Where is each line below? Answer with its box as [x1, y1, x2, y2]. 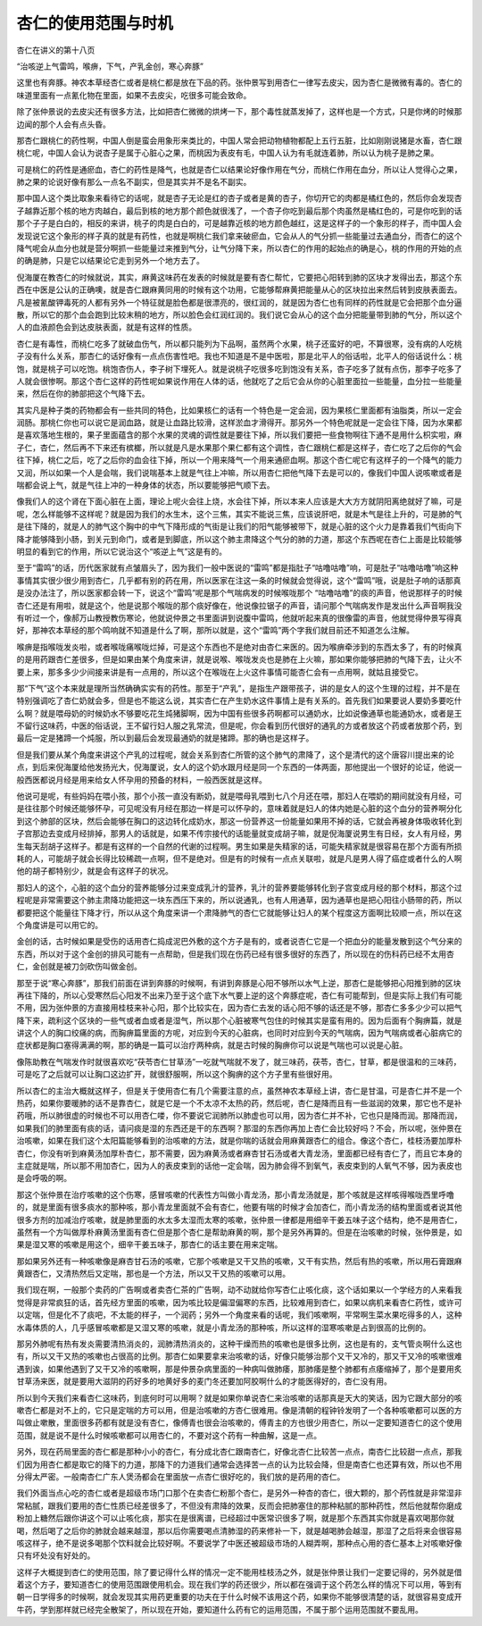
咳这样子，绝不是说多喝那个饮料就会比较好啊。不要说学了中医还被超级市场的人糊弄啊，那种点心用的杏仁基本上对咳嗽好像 [16, 1538, 462, 1548]
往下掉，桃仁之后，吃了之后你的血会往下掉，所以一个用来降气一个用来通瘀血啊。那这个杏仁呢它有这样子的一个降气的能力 [16, 455, 462, 465]
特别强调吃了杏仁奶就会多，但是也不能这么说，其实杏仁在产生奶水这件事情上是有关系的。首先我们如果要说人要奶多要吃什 [16, 695, 462, 706]
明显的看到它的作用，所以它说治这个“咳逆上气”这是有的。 [16, 546, 228, 557]
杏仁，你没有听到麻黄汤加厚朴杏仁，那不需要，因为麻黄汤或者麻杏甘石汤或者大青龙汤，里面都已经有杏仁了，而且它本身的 [16, 1148, 462, 1159]
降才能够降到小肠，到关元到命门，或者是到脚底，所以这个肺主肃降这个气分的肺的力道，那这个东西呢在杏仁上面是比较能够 [16, 533, 462, 544]
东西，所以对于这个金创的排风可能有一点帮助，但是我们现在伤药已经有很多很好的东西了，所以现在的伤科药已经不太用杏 [16, 948, 454, 960]
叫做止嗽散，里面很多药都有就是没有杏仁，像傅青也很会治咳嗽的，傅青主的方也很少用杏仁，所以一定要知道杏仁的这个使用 [16, 1417, 462, 1429]
